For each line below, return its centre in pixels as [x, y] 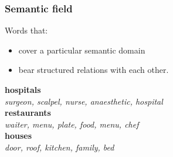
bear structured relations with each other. [94, 70]
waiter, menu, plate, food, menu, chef [72, 124]
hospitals [23, 89]
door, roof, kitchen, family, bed [60, 147]
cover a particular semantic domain [82, 50]
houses [18, 136]
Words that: [26, 30]
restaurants [28, 113]
